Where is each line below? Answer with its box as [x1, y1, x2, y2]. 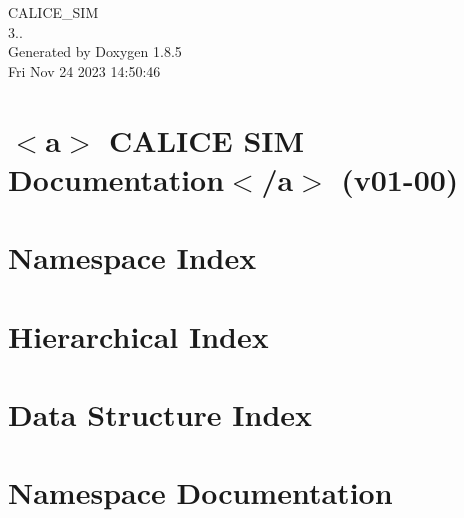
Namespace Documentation [8, 472, 393, 513]
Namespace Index [8, 237, 257, 278]
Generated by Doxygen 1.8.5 [8, 41, 182, 62]
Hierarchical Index [8, 315, 269, 356]
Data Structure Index [8, 393, 313, 434]
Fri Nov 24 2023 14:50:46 [8, 60, 161, 81]
